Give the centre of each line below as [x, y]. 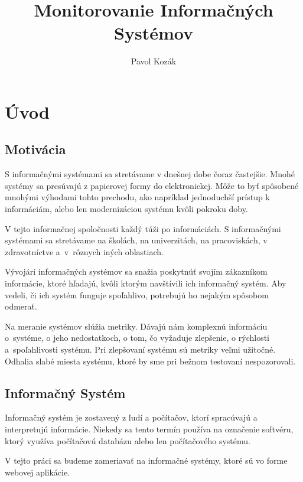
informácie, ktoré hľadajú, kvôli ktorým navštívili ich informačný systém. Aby [146, 283]
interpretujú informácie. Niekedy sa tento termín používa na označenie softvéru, [149, 429]
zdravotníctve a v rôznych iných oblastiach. [84, 251]
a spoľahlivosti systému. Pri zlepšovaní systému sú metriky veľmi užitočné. [140, 349]
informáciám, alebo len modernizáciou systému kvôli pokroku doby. [126, 209]
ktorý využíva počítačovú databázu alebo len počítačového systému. [128, 440]
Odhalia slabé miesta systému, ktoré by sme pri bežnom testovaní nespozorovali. [150, 361]
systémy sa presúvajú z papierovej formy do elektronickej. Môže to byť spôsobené [152, 185]
